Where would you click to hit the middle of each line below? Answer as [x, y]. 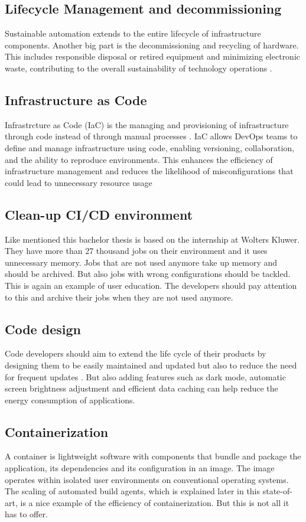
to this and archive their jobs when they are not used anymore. [119, 297]
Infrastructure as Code [76, 99]
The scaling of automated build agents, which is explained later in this [133, 491]
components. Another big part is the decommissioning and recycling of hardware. [152, 45]
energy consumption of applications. [70, 399]
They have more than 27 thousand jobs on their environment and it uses [136, 251]
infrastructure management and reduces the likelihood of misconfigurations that [149, 171]
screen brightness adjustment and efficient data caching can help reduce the [141, 388]
